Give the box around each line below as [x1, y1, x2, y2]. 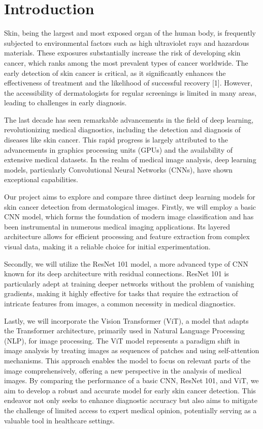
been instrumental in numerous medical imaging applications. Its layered [4, 221, 230, 232]
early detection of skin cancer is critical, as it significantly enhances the [4, 67, 226, 78]
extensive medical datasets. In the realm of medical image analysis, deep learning [4, 154, 256, 165]
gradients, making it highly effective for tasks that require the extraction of [4, 288, 238, 299]
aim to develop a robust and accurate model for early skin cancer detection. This [4, 385, 256, 395]
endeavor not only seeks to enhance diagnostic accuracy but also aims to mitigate [4, 395, 257, 406]
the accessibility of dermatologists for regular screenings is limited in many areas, [4, 87, 257, 98]
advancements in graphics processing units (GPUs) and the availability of [4, 144, 233, 155]
